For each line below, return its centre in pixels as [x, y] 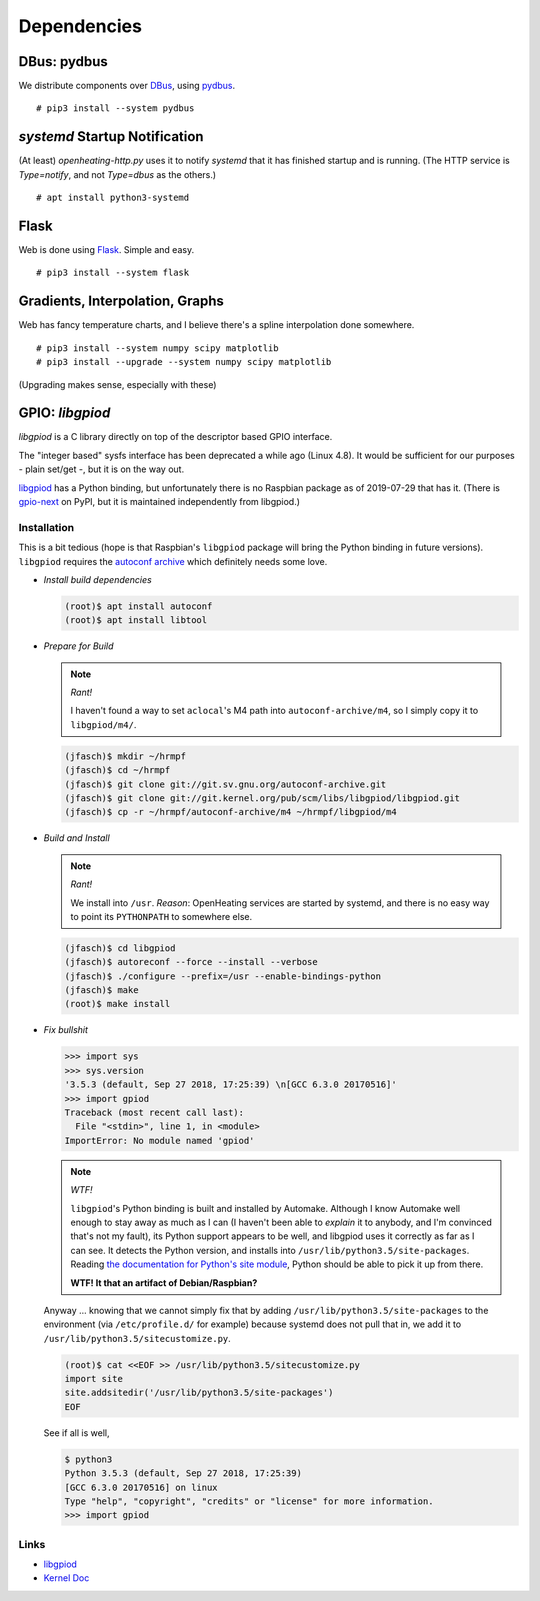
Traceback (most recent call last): [154, 1112]
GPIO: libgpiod [64, 413]
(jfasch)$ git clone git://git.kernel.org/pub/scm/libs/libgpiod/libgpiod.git [262, 798]
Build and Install [76, 838]
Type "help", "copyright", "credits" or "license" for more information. [249, 1501]
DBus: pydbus [63, 61]
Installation [46, 527]
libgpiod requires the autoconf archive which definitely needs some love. [173, 561]
